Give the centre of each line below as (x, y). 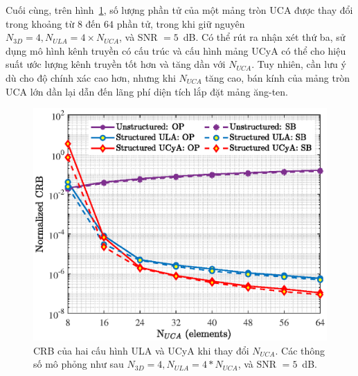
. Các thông (300, 350)
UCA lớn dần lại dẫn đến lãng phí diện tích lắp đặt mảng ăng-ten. (147, 91)
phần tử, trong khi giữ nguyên (181, 23)
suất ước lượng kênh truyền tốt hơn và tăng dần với (116, 64)
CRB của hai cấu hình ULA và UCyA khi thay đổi (141, 350)
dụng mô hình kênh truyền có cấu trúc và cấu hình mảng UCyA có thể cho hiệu (176, 50)
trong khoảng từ (40, 23)
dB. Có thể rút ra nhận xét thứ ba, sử (264, 37)
